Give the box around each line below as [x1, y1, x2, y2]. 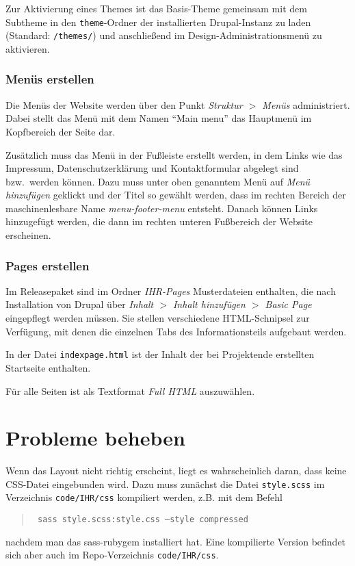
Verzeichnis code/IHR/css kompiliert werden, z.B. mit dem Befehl [5, 490, 282, 504]
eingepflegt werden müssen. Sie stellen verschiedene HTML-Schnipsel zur [5, 311, 310, 325]
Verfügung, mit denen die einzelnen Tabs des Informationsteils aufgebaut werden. [5, 324, 347, 338]
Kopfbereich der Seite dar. [5, 124, 116, 138]
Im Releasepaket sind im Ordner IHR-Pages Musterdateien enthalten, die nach [5, 283, 336, 298]
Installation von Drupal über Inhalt [5, 297, 154, 311]
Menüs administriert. [262, 97, 350, 112]
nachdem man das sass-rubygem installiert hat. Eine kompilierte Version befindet [5, 534, 346, 548]
